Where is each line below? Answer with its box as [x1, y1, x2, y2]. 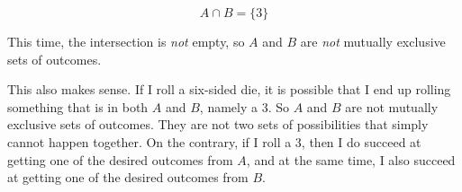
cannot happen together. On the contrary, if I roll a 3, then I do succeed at [7, 132, 421, 151]
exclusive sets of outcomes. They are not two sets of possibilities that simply [7, 115, 429, 134]
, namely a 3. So [199, 97, 289, 116]
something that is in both [7, 97, 149, 116]
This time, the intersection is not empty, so [7, 32, 245, 50]
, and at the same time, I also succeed [246, 150, 456, 169]
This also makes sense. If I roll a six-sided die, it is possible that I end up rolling [7, 80, 451, 99]
